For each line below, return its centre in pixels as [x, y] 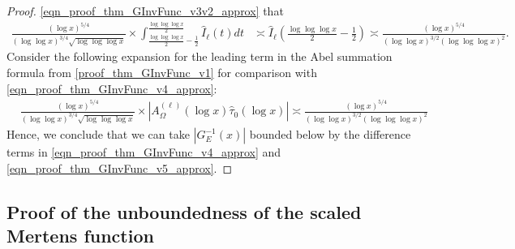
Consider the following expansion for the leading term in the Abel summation [200, 56]
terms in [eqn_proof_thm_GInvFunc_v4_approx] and [144, 152]
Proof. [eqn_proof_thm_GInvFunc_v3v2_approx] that [145, 11]
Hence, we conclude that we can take [98, 134]
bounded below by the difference [330, 134]
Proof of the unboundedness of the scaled [184, 211]
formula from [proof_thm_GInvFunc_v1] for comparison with [162, 73]
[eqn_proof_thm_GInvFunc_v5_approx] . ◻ [120, 167]
